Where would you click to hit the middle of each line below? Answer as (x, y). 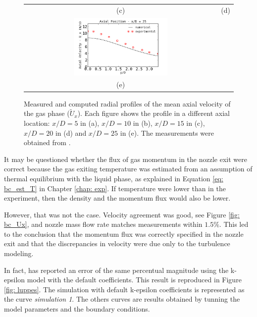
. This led (234, 224)
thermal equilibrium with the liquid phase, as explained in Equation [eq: (114, 178)
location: (37, 123)
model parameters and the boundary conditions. (77, 309)
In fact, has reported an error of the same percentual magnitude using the (116, 270)
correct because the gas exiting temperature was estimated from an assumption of (128, 169)
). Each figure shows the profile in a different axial (154, 113)
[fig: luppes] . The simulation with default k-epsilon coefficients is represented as (124, 289)
